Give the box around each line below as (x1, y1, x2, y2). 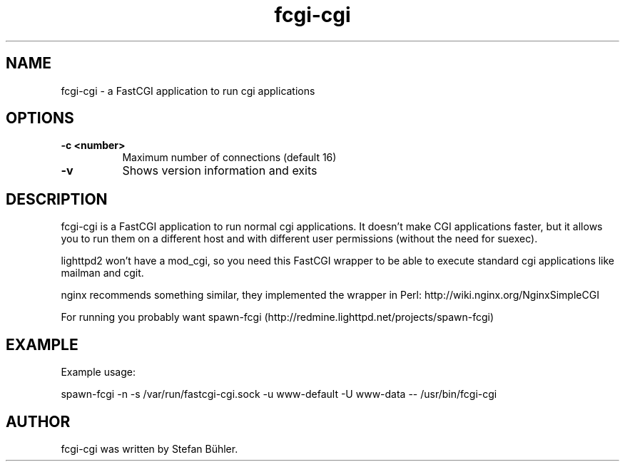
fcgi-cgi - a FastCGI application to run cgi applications (61, 84, 315, 97)
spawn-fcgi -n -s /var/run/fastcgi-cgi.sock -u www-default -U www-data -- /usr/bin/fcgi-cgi (61, 388, 497, 401)
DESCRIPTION (6, 190, 108, 208)
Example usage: (61, 366, 136, 379)
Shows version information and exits (122, 163, 317, 178)
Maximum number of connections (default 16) (122, 151, 337, 164)
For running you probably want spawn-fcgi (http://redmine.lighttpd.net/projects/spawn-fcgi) (61, 311, 494, 324)
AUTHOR (6, 412, 71, 431)
